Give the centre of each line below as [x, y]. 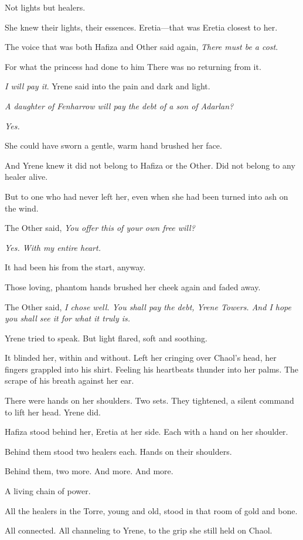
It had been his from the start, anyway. [75, 267]
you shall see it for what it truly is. [68, 318]
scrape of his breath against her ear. [69, 380]
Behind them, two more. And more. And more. [89, 471]
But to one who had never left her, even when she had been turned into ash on [147, 196]
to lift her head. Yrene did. [53, 412]
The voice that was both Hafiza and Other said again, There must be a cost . [142, 47]
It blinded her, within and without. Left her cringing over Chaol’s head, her [141, 358]
